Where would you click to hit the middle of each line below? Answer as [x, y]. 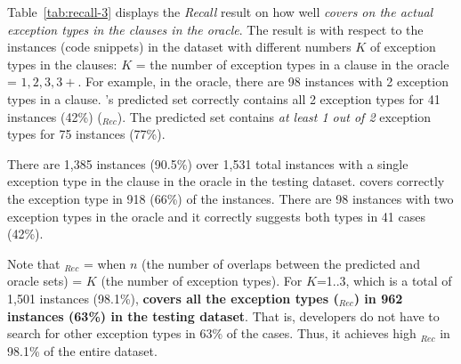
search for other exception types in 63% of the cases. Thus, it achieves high [212, 333]
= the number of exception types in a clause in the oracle [292, 64]
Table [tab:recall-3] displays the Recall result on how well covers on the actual [220, 12]
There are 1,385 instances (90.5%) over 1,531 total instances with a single [208, 163]
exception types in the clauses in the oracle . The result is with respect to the [215, 29]
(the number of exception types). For [202, 281]
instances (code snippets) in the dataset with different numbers [179, 47]
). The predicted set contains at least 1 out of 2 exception [274, 116]
